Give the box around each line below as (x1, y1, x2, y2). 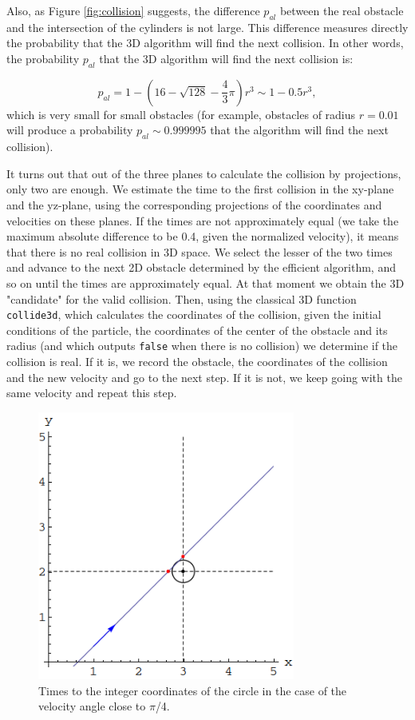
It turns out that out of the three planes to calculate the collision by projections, (6, 165, 401, 181)
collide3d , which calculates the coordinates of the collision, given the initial (6, 306, 381, 323)
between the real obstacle (279, 2, 404, 18)
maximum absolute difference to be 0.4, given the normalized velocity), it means (6, 228, 399, 245)
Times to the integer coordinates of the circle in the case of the (38, 682, 347, 698)
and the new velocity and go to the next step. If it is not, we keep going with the (6, 368, 402, 385)
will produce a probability (6, 121, 133, 138)
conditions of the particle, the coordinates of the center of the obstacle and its (6, 321, 388, 338)
